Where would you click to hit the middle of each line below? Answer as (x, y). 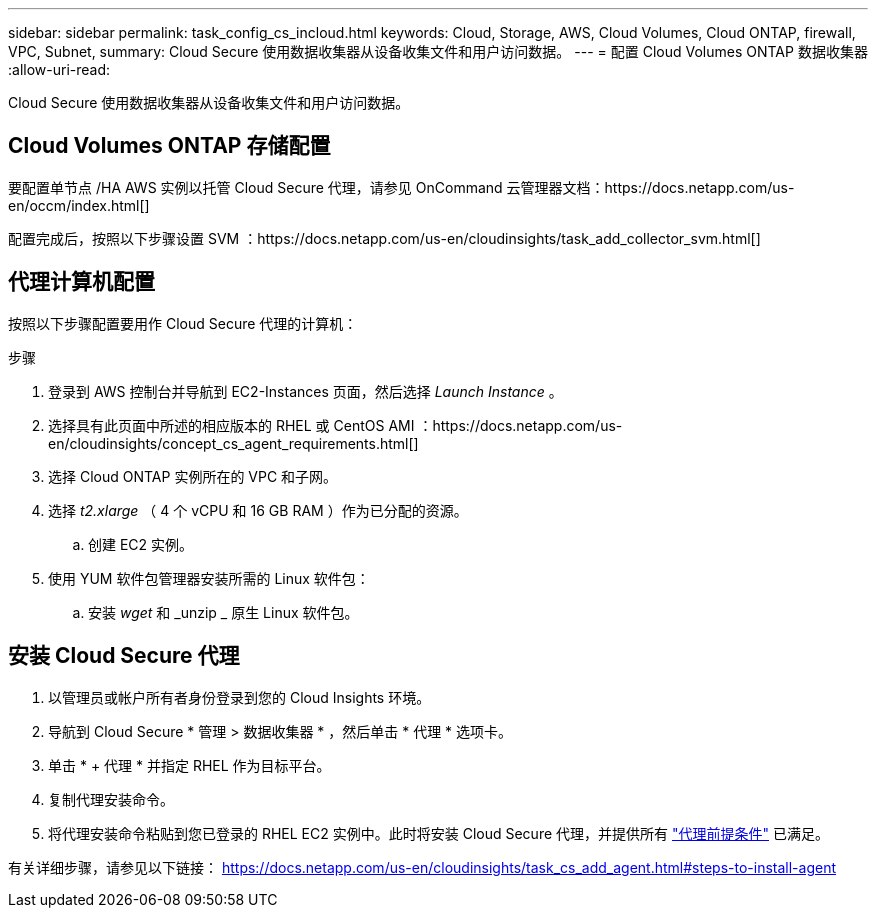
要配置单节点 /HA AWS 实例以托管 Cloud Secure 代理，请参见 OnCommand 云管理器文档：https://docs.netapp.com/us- (401, 187)
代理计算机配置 (81, 282)
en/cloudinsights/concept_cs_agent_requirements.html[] (233, 443)
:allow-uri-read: (59, 69)
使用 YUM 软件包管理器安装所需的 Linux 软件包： (209, 578)
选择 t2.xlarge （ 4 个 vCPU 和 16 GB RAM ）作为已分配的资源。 (258, 510)
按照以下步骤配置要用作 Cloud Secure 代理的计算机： (183, 323)
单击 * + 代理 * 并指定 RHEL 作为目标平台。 (189, 765)
